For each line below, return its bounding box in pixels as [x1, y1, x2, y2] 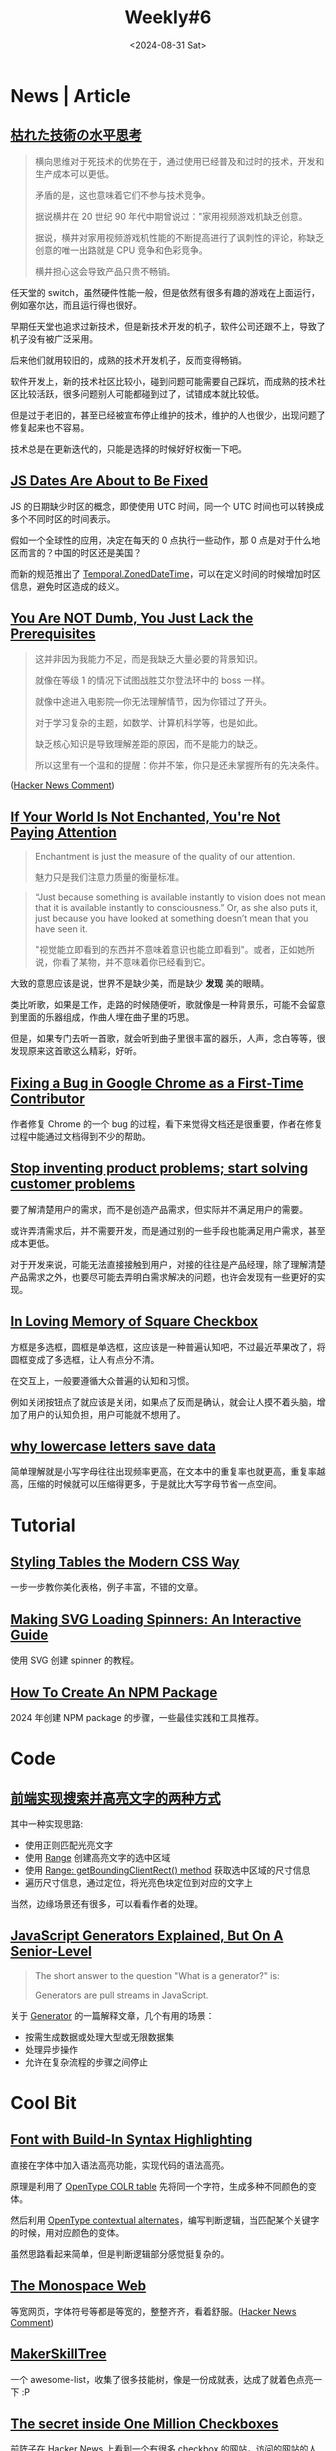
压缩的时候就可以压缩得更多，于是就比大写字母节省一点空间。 [27, 1478, 282, 1490]
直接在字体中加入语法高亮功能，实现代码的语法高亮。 [10, 2159, 230, 2171]
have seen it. [34, 923, 88, 935]
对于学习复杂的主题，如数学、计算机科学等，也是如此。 [34, 717, 263, 729]
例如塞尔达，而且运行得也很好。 [10, 299, 142, 311]
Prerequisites [10, 625, 96, 642]
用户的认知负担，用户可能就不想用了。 [27, 1408, 186, 1420]
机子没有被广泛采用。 [10, 332, 98, 345]
